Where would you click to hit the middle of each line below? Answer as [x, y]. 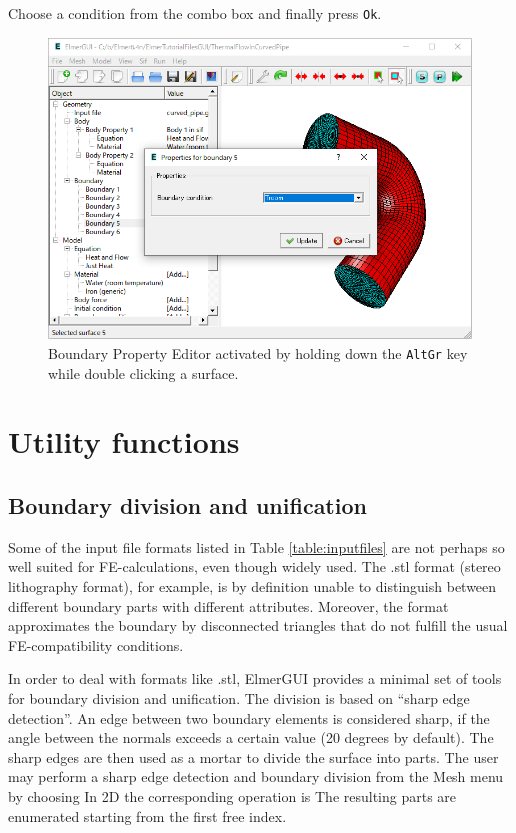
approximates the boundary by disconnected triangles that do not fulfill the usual [258, 625]
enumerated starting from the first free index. [147, 815]
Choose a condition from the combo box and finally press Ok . [195, 13]
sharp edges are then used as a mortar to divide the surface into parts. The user [253, 756]
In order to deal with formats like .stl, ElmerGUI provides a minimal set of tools [255, 678]
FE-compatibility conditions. [96, 644]
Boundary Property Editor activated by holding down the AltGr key [258, 353]
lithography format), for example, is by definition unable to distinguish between [252, 586]
